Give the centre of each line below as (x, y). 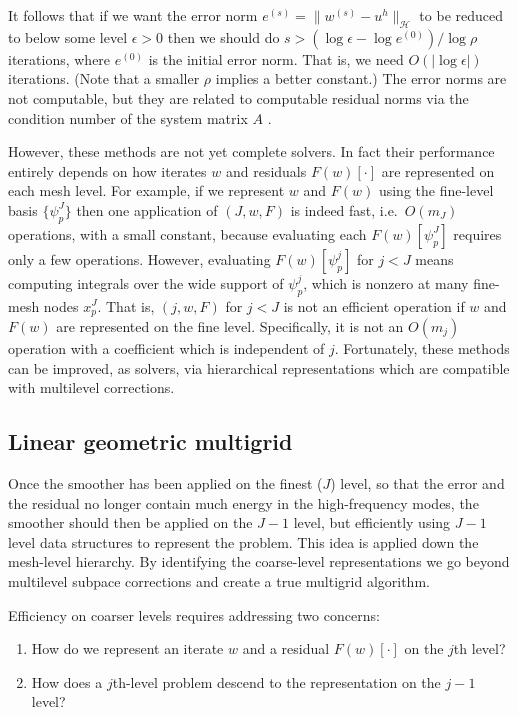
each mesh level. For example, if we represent (146, 190)
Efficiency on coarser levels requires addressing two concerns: (194, 614)
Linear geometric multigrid (150, 441)
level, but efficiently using (372, 522)
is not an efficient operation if (374, 305)
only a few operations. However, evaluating (139, 258)
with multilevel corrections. (91, 387)
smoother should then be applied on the (130, 522)
